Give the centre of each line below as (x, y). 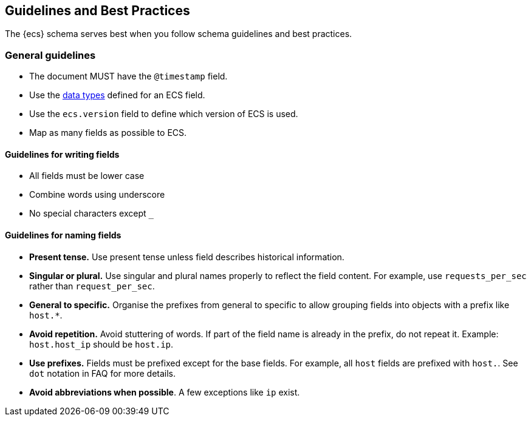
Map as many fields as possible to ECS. (108, 133)
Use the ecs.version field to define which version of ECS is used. (164, 114)
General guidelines (50, 55)
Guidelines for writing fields (62, 154)
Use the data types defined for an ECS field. (117, 95)
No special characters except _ (91, 214)
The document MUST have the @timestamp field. (128, 76)
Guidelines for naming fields (63, 235)
